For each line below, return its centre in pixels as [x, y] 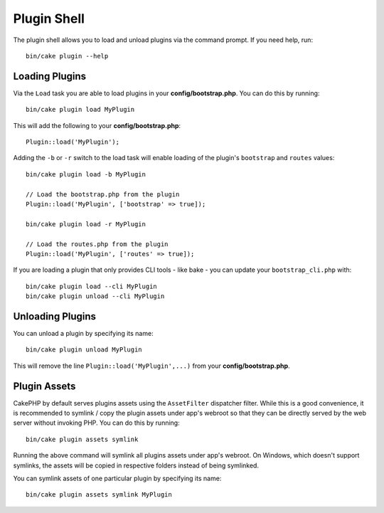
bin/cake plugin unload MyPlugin [84, 350]
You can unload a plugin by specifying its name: [83, 333]
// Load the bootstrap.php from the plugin [103, 194]
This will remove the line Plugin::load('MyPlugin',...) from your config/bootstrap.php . [152, 366]
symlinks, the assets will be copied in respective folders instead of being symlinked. [136, 465]
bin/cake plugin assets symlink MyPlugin [99, 495]
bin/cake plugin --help [67, 56]
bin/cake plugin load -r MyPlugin [86, 224]
